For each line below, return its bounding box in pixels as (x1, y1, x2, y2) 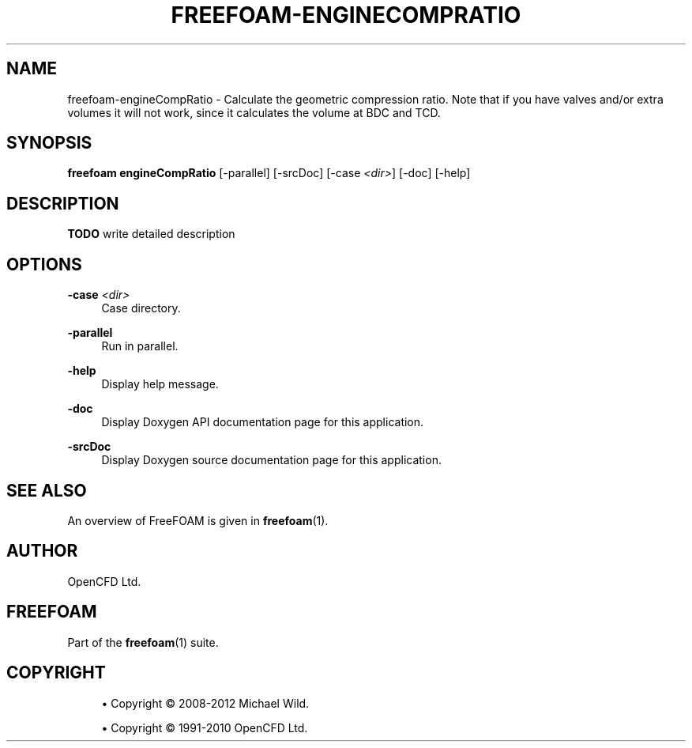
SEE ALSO (6, 480, 87, 501)
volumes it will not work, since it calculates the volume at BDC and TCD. (67, 105, 441, 119)
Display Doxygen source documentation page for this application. (101, 453, 442, 467)
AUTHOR (6, 541, 78, 561)
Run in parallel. (101, 339, 179, 353)
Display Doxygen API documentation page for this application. (101, 415, 424, 429)
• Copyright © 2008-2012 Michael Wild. (101, 696, 310, 710)
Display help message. (101, 377, 219, 391)
